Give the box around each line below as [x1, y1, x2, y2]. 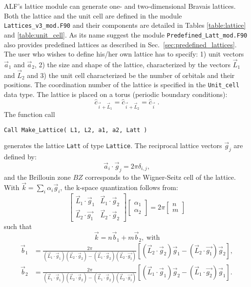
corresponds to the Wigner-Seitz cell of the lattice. [85, 172, 236, 182]
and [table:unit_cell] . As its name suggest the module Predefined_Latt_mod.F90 [4, 29, 248, 39]
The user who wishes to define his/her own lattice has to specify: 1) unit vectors [4, 49, 244, 59]
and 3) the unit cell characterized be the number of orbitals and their [27, 70, 235, 80]
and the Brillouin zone [4, 172, 71, 182]
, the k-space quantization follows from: [60, 182, 178, 192]
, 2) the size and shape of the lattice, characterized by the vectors [34, 59, 231, 69]
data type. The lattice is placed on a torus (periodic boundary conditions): [4, 89, 228, 99]
